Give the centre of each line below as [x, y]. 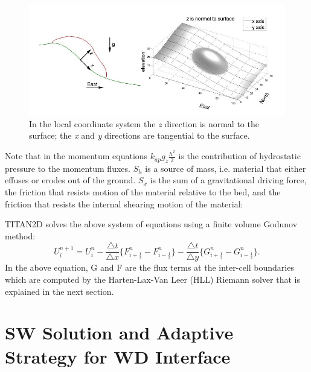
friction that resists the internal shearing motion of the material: [124, 203]
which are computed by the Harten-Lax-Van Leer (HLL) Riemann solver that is [152, 279]
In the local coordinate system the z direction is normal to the [144, 123]
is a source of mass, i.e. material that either [226, 168]
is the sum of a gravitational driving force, [228, 180]
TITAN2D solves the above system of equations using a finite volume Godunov [151, 224]
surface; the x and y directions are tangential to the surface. [139, 135]
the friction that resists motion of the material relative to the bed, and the [143, 192]
